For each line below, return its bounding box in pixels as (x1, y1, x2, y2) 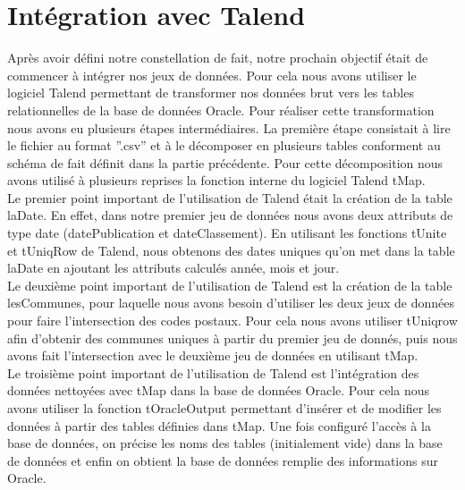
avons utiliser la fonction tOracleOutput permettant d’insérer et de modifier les (7, 399, 442, 417)
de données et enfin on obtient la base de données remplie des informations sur (7, 451, 439, 469)
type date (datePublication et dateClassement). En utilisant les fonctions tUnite (7, 224, 447, 242)
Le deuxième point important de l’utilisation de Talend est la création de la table (7, 275, 452, 294)
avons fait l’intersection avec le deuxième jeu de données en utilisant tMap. (7, 346, 418, 365)
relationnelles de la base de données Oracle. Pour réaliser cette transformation (7, 100, 435, 119)
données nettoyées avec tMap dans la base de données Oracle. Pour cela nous (7, 381, 430, 400)
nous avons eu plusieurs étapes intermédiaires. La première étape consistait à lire (7, 118, 451, 137)
